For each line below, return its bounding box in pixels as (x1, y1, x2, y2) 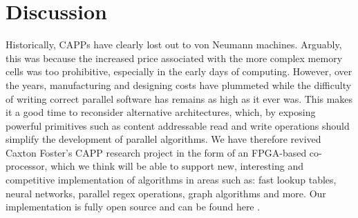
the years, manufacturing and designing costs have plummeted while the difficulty (6, 77, 352, 92)
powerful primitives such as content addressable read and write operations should (6, 118, 350, 132)
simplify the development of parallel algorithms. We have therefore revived (6, 132, 321, 146)
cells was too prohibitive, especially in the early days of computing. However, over (6, 64, 352, 79)
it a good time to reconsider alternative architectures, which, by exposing (6, 105, 316, 119)
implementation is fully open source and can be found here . (6, 199, 261, 214)
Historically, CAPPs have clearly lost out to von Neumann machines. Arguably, (6, 37, 342, 52)
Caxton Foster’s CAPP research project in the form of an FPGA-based (6, 145, 307, 159)
